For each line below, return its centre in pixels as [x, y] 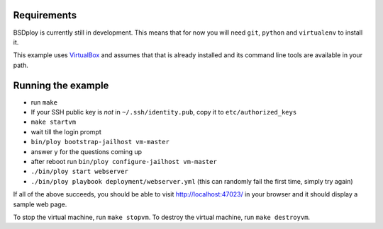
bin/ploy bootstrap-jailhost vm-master [100, 142]
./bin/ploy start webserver [80, 172]
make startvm [54, 122]
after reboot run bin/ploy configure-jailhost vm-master [124, 161]
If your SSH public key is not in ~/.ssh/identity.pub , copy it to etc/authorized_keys [164, 112]
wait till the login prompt [66, 131]
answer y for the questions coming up [86, 151]
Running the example [61, 85]
